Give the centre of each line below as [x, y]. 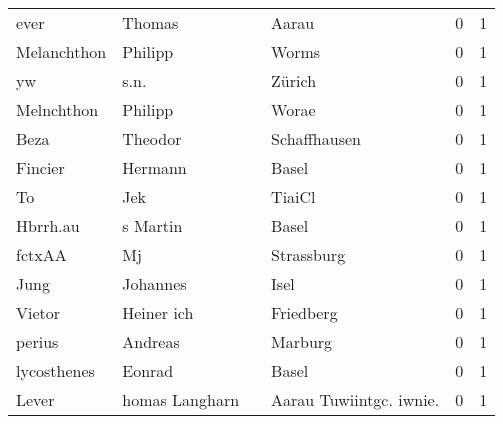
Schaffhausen [316, 138]
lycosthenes [55, 370]
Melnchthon [57, 109]
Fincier [40, 167]
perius [37, 341]
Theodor [152, 138]
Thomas [150, 22]
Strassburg [308, 254]
